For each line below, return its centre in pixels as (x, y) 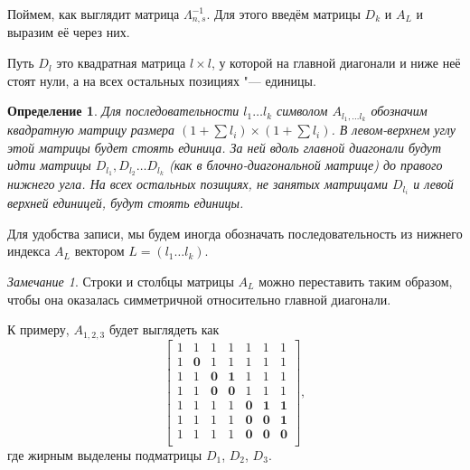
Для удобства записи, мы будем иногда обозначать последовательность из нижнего (235, 233)
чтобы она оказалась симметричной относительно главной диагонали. (199, 299)
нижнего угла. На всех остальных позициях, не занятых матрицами (197, 184)
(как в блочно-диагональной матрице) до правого (305, 165)
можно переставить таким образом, (356, 282)
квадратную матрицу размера (91, 130)
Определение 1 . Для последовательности (123, 111)
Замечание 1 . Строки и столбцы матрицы (121, 282)
